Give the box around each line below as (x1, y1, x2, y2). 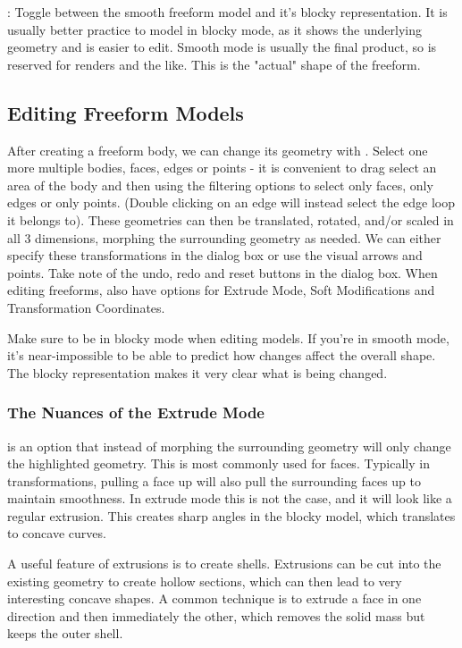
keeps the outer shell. (7, 624, 123, 643)
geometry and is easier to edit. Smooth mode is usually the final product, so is (7, 38, 437, 56)
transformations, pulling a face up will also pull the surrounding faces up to (7, 471, 421, 490)
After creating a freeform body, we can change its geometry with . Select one (7, 140, 428, 159)
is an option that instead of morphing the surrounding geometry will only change (7, 436, 451, 455)
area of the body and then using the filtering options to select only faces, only (7, 175, 433, 194)
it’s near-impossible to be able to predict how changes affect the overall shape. (7, 346, 436, 365)
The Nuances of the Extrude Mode (7, 401, 265, 424)
